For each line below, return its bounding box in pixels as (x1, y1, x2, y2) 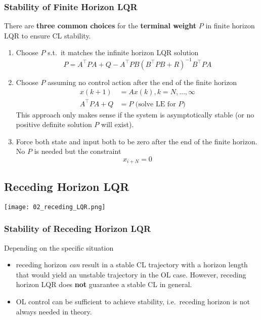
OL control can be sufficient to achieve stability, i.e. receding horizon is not (16, 296, 250, 306)
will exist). (101, 119, 134, 130)
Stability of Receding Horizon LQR (4, 222, 151, 235)
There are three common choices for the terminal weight (4, 20, 197, 31)
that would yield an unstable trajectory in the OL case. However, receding (16, 269, 246, 279)
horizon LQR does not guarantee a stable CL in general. (16, 279, 192, 290)
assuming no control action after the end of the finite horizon (48, 76, 237, 87)
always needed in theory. (16, 306, 92, 316)
